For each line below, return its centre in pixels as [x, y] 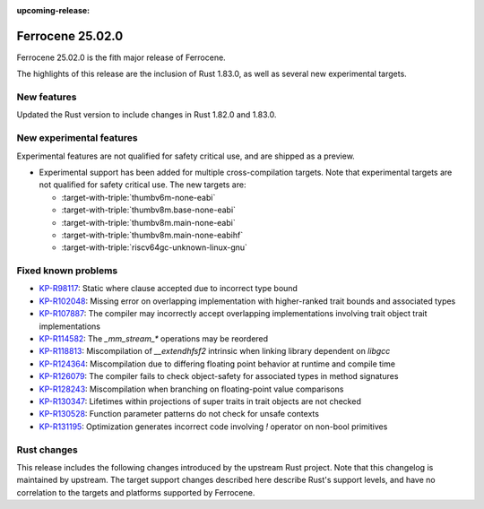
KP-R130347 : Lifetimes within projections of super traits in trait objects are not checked [200, 401]
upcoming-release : [53, 10]
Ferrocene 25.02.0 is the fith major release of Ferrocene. [121, 57]
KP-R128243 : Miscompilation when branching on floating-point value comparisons [191, 389]
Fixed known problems [67, 271]
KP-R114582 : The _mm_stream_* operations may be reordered [154, 339]
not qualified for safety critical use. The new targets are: [143, 185]
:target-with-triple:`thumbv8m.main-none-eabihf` [152, 235]
